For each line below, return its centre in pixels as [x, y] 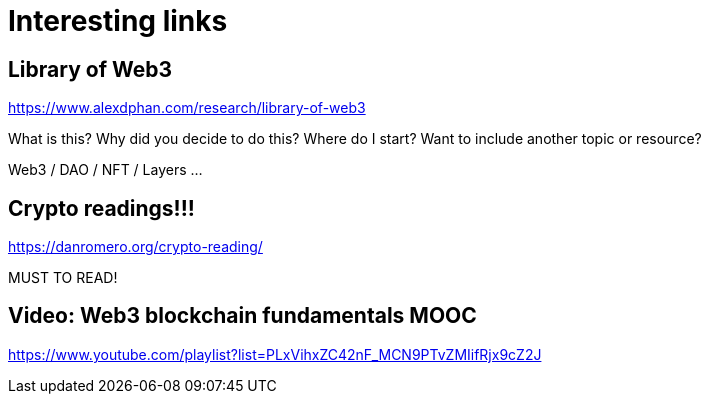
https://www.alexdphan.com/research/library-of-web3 [187, 108]
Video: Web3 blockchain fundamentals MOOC [242, 316]
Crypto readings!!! [101, 208]
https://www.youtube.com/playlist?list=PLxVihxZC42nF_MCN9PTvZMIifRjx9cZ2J [275, 354]
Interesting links [118, 21]
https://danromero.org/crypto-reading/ [135, 247]
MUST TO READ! [63, 278]
